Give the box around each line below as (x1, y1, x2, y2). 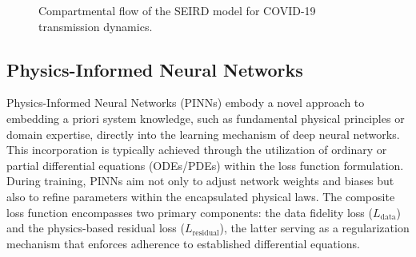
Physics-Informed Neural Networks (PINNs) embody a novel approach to (6, 94, 365, 111)
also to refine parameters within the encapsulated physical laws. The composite (6, 188, 395, 204)
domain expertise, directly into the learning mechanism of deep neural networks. (6, 125, 400, 142)
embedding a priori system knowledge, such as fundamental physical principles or (6, 109, 405, 126)
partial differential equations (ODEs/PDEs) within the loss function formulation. (6, 156, 404, 173)
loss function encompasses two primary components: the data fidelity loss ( (6, 204, 373, 220)
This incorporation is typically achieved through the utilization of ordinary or (6, 141, 387, 158)
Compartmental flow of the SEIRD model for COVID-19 (38, 2, 316, 18)
